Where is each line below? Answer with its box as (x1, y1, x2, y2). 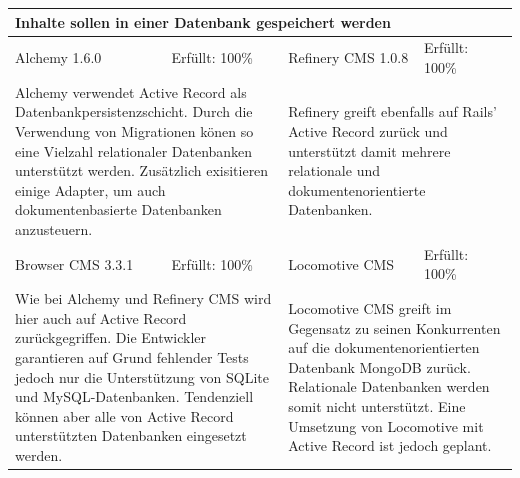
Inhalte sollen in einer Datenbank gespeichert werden (15, 11, 391, 32)
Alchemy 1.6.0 (15, 47, 102, 68)
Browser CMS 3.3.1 (15, 253, 134, 274)
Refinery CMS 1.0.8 (288, 47, 409, 68)
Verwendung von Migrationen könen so (15, 120, 254, 141)
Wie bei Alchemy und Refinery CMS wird (15, 288, 272, 309)
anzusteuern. (15, 218, 93, 239)
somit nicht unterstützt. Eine (288, 395, 466, 416)
